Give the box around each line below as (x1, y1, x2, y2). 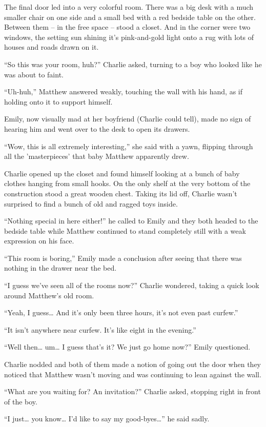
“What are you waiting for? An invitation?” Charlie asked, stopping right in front (4, 386, 261, 397)
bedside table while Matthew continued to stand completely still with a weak (4, 225, 246, 236)
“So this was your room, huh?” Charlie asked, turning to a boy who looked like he (4, 58, 262, 69)
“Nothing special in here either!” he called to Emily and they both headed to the (4, 215, 258, 226)
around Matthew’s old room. (4, 290, 94, 300)
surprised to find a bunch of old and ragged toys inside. (4, 198, 178, 209)
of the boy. (4, 396, 37, 406)
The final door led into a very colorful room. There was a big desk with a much (4, 2, 254, 12)
